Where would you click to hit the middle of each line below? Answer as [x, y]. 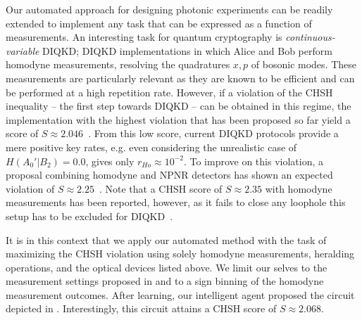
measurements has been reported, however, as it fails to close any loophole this [176, 202]
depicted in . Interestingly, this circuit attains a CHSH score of [141, 308]
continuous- [310, 37]
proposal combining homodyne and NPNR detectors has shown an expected [169, 175]
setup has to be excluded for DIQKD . [89, 216]
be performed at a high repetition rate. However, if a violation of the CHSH [169, 92]
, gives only [110, 161]
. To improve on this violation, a [254, 161]
